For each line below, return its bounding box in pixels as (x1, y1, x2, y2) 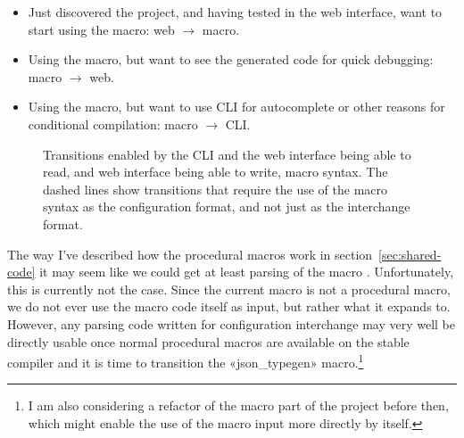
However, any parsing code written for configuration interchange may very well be (7, 314, 456, 333)
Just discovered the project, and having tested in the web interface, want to (28, 3, 443, 21)
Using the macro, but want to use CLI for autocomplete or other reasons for (28, 97, 445, 116)
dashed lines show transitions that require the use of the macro (43, 179, 387, 198)
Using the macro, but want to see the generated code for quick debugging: (28, 50, 434, 69)
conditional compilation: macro (28, 114, 198, 133)
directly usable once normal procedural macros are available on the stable (7, 332, 410, 351)
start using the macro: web (28, 20, 175, 38)
